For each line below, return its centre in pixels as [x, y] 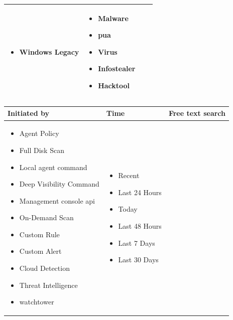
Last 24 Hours [140, 192]
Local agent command [53, 167]
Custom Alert [40, 251]
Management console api [57, 200]
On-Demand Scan [46, 217]
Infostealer [117, 68]
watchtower [37, 302]
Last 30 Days [138, 260]
